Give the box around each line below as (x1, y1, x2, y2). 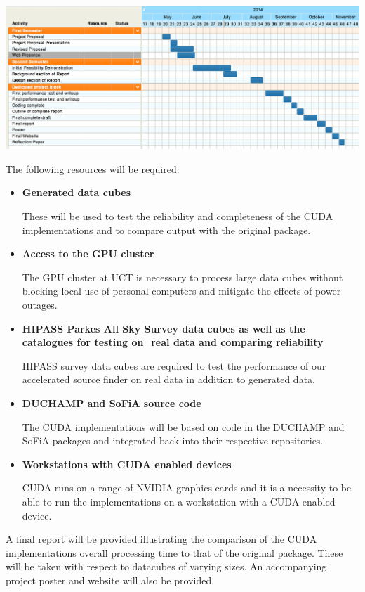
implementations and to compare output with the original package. (22, 222, 311, 237)
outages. (22, 297, 58, 311)
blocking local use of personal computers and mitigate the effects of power (22, 283, 341, 298)
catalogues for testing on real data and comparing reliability (22, 335, 324, 349)
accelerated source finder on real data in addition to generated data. (22, 372, 315, 387)
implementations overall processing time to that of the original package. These (6, 545, 343, 560)
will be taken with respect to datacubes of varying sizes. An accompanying (6, 559, 327, 574)
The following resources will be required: (6, 161, 180, 176)
